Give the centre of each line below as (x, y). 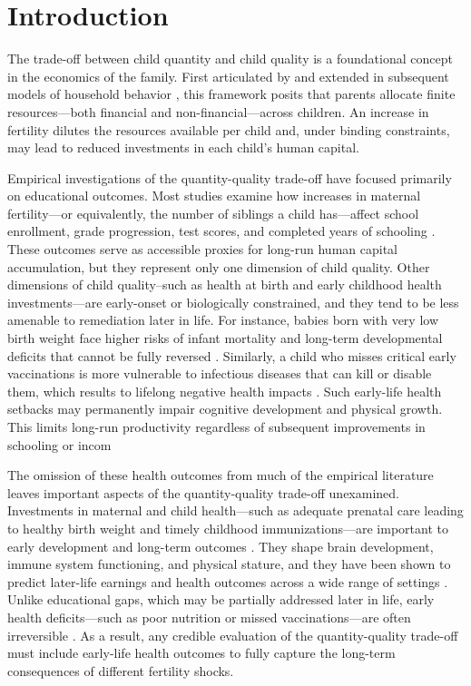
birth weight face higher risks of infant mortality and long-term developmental (225, 338)
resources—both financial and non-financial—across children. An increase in (218, 111)
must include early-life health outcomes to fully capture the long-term (201, 653)
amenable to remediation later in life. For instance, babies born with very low (223, 320)
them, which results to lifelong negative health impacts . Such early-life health (225, 391)
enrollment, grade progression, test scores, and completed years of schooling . (221, 231)
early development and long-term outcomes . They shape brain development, (221, 546)
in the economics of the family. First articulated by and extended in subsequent (228, 76)
